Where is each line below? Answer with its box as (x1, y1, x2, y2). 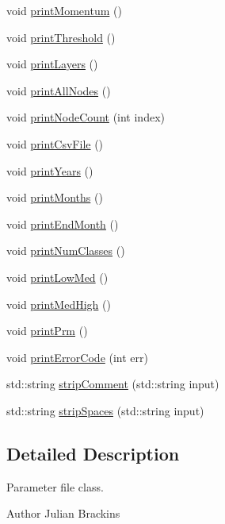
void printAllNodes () (6, 82, 111, 98)
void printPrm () (6, 322, 88, 339)
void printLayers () (6, 56, 98, 72)
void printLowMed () (6, 268, 109, 285)
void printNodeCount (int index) (6, 109, 165, 125)
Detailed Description (6, 441, 180, 465)
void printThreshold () (6, 29, 116, 45)
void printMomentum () (6, 2, 122, 18)
